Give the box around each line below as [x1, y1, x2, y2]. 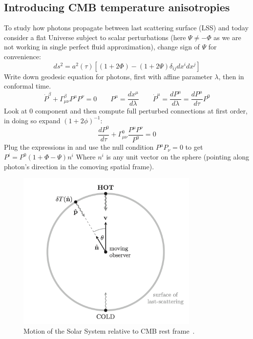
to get [185, 142, 203, 152]
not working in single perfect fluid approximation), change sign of [4, 42, 200, 52]
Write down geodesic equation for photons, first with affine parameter [4, 71, 212, 81]
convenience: [4, 51, 41, 61]
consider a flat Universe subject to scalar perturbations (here [4, 32, 186, 42]
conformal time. [4, 81, 51, 91]
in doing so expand [4, 115, 61, 125]
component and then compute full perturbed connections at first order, [35, 106, 248, 116]
